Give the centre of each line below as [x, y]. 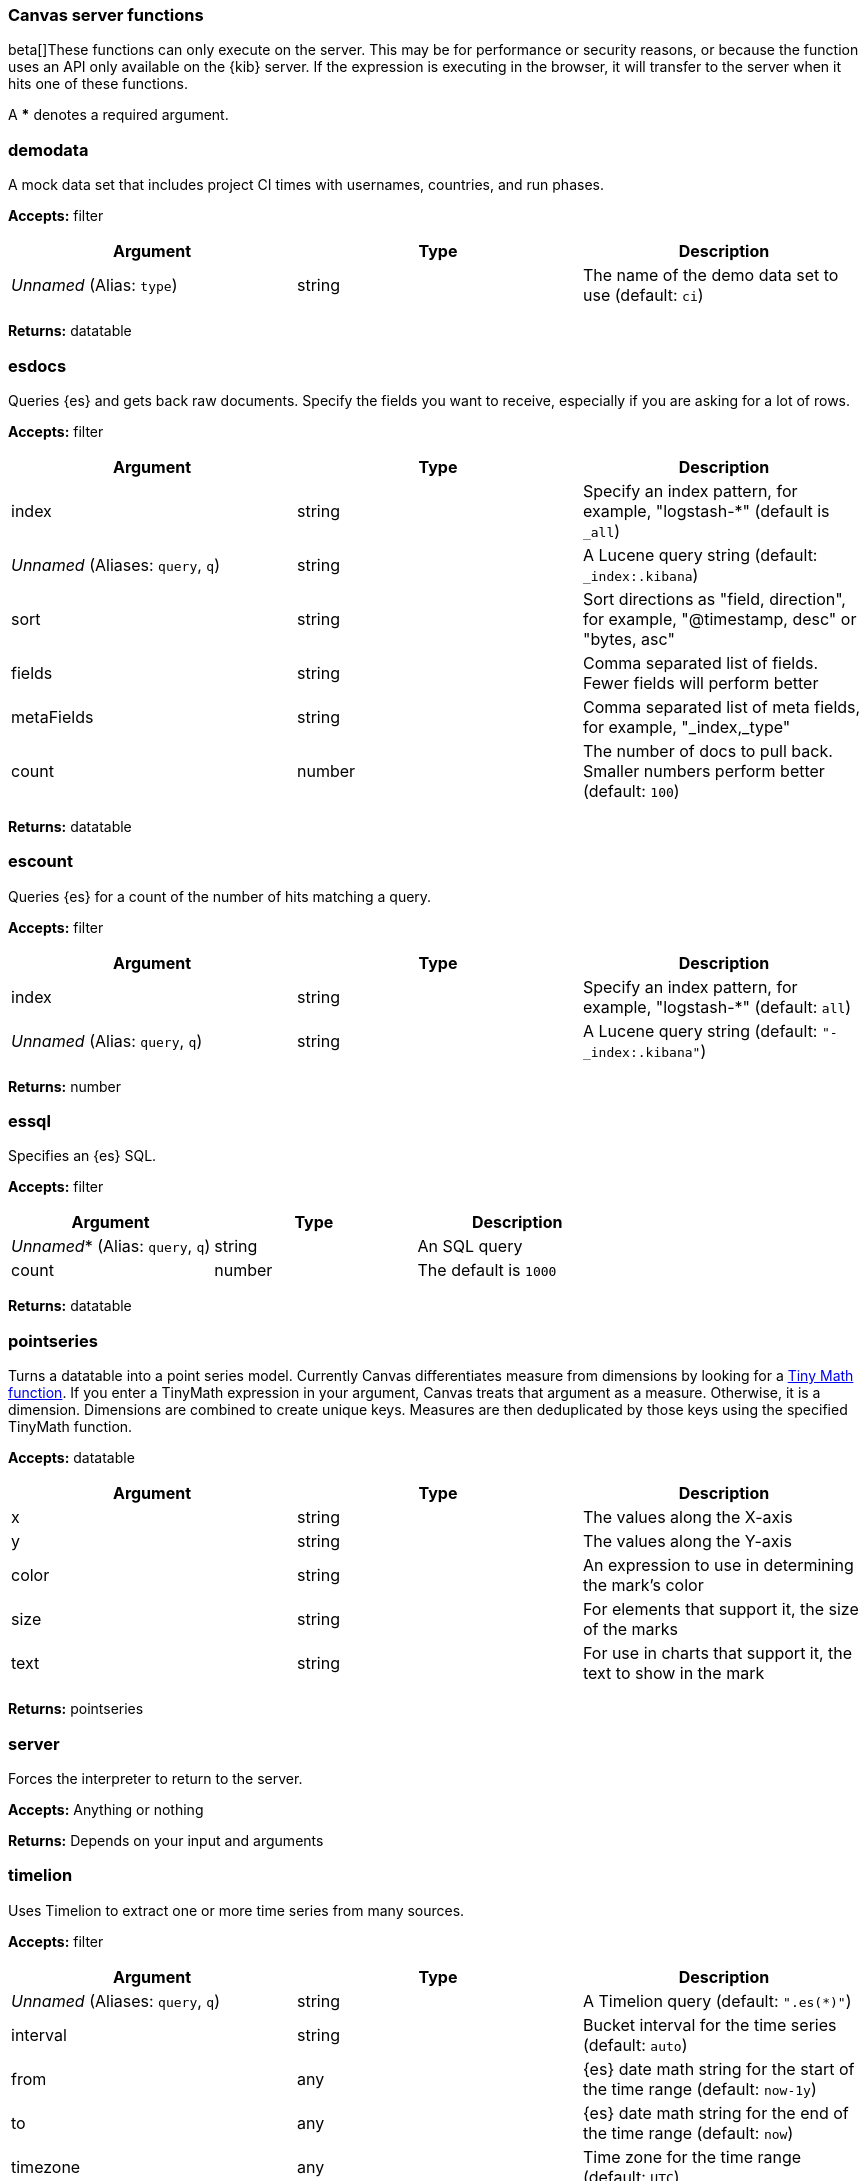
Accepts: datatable [71, 1458]
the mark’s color [643, 1585]
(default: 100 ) [631, 790]
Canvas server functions [106, 15]
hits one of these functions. [98, 84]
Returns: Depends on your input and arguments [166, 1840]
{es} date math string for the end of [715, 2112]
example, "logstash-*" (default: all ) [717, 1006]
